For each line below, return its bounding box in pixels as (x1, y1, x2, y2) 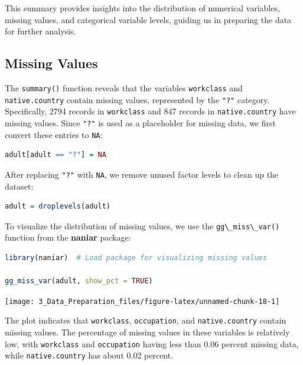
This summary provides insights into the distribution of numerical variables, (5, 2, 280, 14)
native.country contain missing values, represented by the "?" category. (5, 93, 270, 105)
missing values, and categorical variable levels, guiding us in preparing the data (5, 13, 292, 25)
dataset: (5, 180, 34, 192)
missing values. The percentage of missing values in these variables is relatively (5, 326, 290, 338)
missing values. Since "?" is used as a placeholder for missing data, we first (5, 116, 276, 129)
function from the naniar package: (5, 231, 131, 244)
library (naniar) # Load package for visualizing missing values (5, 253, 267, 262)
